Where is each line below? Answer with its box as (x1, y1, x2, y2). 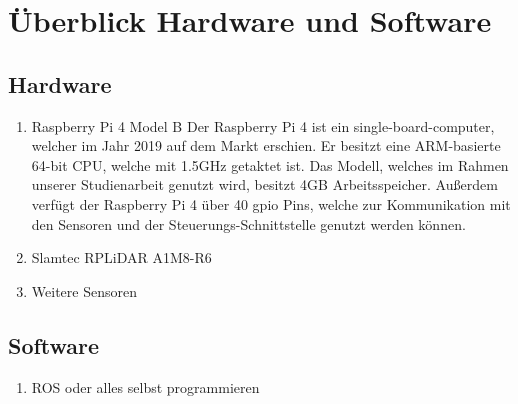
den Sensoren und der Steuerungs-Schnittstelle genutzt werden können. (31, 213, 466, 234)
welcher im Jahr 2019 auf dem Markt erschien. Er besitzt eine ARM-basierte (31, 135, 501, 156)
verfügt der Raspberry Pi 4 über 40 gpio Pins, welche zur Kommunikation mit (31, 193, 511, 214)
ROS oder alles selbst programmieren (31, 376, 260, 397)
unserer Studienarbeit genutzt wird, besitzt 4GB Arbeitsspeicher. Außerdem (31, 174, 498, 195)
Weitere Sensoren (31, 280, 137, 301)
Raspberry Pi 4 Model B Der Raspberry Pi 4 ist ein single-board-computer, (31, 115, 495, 136)
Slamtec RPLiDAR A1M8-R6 (31, 247, 212, 268)
